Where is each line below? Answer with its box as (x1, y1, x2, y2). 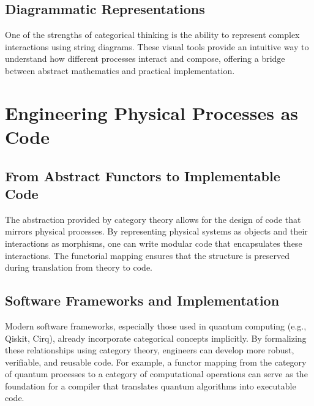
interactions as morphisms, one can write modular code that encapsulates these (5, 236, 302, 249)
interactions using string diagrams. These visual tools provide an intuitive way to (5, 40, 309, 53)
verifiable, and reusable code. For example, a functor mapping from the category (5, 355, 307, 368)
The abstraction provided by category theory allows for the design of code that (5, 212, 301, 225)
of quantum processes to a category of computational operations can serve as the (5, 367, 308, 380)
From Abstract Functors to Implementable (5, 166, 280, 185)
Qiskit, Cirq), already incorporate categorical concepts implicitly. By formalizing (5, 331, 307, 344)
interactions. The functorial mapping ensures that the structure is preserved (5, 249, 290, 261)
